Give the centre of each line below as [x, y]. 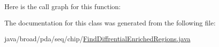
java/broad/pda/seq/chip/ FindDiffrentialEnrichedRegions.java [98, 39]
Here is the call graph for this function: [63, 6]
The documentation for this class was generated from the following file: [110, 22]
